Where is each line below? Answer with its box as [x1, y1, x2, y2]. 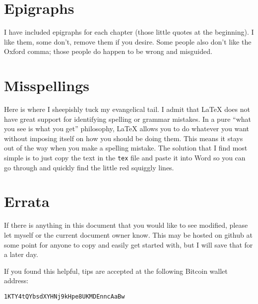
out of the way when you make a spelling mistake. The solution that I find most [4, 143, 248, 153]
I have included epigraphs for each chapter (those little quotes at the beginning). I [4, 27, 254, 37]
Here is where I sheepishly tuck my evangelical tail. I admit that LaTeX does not [4, 104, 250, 114]
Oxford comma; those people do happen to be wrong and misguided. [4, 46, 212, 56]
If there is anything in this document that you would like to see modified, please [4, 220, 248, 230]
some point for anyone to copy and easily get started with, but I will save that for [4, 239, 253, 250]
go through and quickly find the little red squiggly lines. [4, 162, 174, 172]
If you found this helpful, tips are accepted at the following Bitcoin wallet [4, 265, 228, 276]
